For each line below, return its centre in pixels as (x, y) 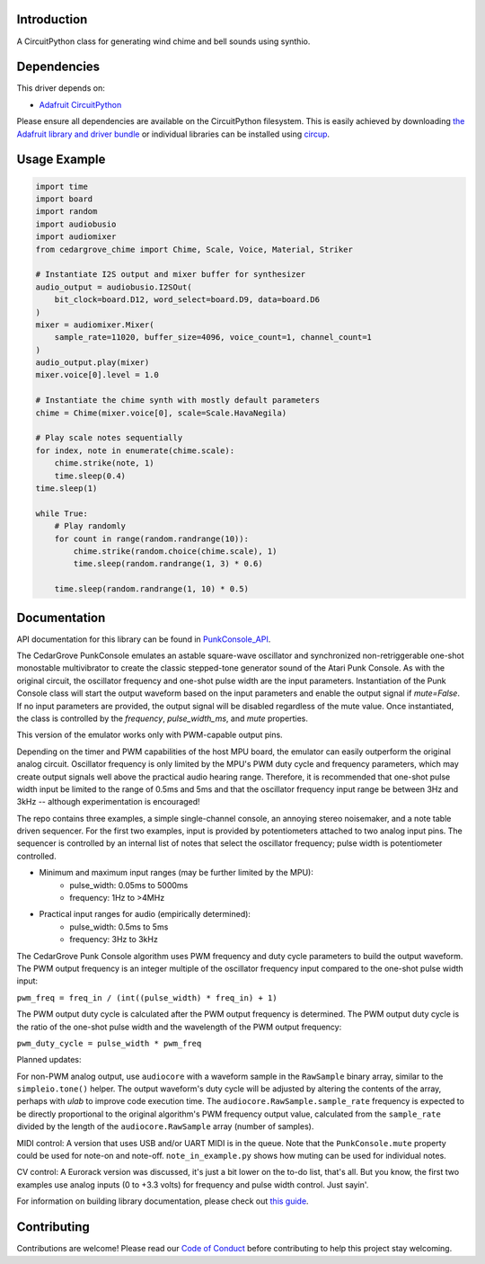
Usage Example (61, 160)
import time (62, 186)
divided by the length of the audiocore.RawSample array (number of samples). (165, 1126)
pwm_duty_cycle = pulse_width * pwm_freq (109, 1043)
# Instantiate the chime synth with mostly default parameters (178, 401)
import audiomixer (76, 237)
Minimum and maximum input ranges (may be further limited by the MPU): (176, 873)
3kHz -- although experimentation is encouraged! (109, 802)
